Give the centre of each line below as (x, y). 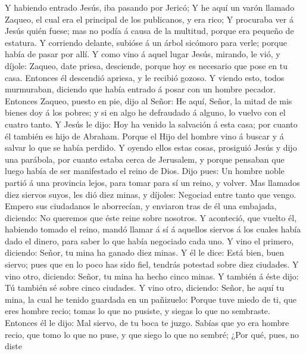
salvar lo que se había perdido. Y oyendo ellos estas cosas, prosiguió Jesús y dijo (151, 147)
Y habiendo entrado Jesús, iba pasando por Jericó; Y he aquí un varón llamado (150, 7)
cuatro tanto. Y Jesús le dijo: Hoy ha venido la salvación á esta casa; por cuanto (151, 124)
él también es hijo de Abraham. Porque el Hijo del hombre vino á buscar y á (144, 136)
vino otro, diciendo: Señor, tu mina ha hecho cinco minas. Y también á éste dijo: (152, 276)
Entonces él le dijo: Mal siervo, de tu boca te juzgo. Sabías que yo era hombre (147, 323)
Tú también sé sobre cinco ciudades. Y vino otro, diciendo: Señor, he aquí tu (145, 288)
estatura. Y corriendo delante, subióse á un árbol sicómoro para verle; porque (146, 42)
